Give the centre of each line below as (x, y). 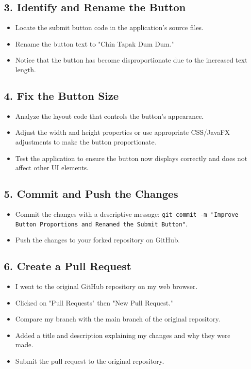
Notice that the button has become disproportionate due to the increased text (131, 60)
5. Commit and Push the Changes (91, 194)
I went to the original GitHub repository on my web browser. (106, 286)
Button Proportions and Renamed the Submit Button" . (101, 223)
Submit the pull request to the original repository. (90, 361)
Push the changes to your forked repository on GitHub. (98, 240)
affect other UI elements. (52, 168)
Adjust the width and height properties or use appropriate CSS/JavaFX (123, 132)
